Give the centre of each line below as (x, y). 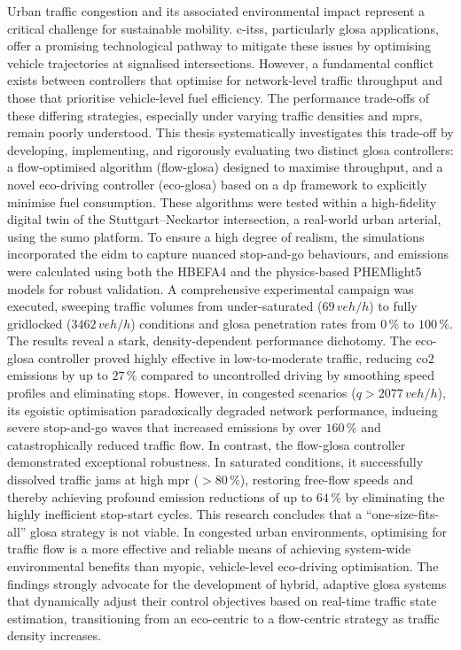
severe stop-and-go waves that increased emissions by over (164, 427)
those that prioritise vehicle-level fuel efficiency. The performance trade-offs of (218, 97)
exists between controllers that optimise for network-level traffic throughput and (225, 80)
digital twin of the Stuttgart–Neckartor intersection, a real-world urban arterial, (224, 219)
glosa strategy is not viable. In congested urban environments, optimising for (239, 531)
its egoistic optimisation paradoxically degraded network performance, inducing (223, 410)
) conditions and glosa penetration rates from (254, 323)
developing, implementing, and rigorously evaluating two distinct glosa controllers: (230, 149)
